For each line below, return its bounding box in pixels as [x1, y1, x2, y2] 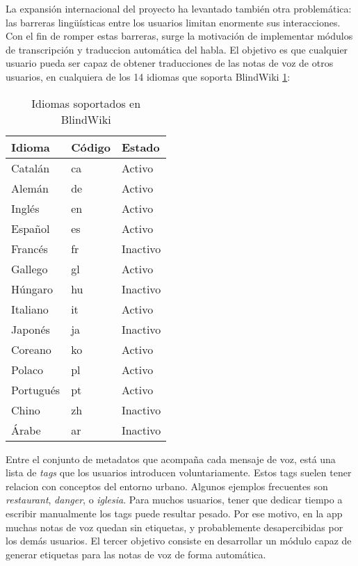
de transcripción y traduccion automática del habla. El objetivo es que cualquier [6, 42, 348, 56]
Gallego [11, 260, 48, 277]
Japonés [11, 321, 50, 337]
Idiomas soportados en [31, 95, 141, 111]
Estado [121, 138, 160, 155]
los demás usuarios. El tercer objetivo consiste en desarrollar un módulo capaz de [6, 533, 352, 548]
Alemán [11, 179, 49, 196]
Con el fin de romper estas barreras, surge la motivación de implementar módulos [6, 29, 353, 43]
